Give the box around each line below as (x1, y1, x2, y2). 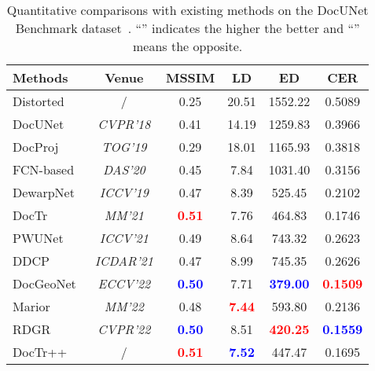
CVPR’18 (97, 115, 151, 133)
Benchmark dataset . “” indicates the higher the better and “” (15, 19, 360, 37)
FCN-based (13, 160, 75, 178)
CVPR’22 (97, 320, 151, 338)
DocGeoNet (13, 274, 76, 292)
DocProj (13, 138, 59, 156)
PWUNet (13, 229, 64, 247)
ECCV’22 (97, 274, 151, 292)
